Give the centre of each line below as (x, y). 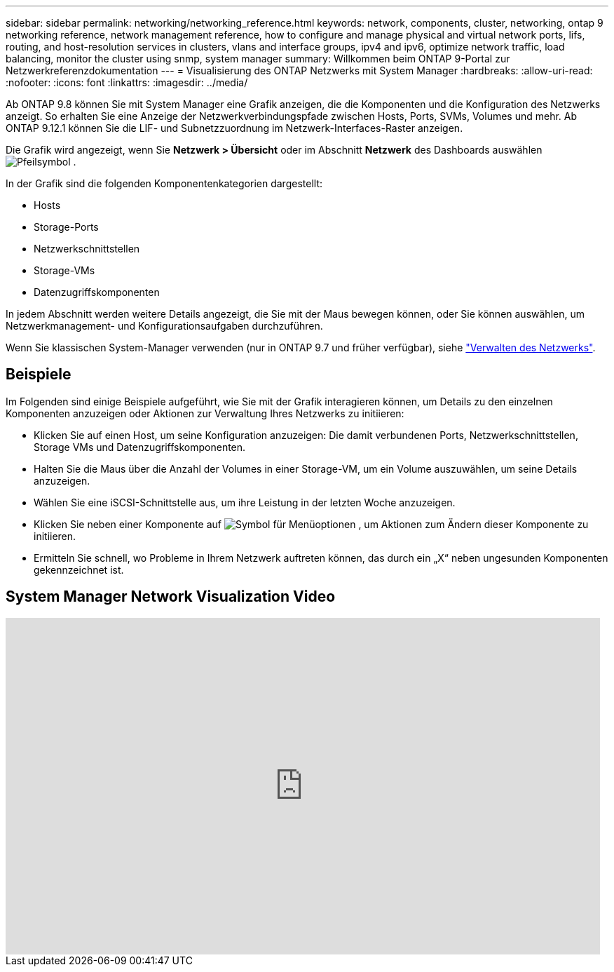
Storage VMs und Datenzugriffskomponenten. (140, 447)
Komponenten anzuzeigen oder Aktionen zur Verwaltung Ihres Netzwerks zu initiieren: (205, 413)
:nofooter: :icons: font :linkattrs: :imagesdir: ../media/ (127, 82)
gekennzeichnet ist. (79, 569)
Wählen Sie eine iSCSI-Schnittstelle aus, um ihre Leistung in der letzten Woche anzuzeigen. (245, 502)
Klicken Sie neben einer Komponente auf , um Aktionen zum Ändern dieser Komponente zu (311, 524)
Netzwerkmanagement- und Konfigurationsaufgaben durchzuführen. (164, 326)
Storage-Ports (66, 227)
